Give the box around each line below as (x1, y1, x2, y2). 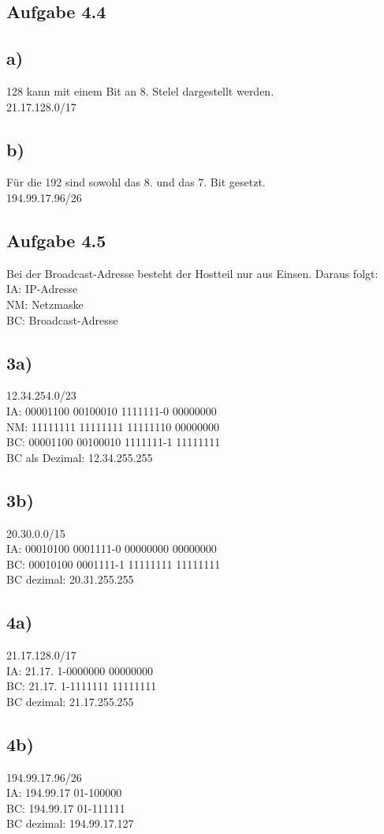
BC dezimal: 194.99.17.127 (6, 815, 134, 832)
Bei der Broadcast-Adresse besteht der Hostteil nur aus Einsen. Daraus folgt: (6, 265, 378, 281)
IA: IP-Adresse (6, 280, 78, 297)
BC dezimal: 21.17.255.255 (6, 693, 134, 709)
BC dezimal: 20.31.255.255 (6, 571, 134, 588)
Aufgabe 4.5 (6, 227, 106, 252)
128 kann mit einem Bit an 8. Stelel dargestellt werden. (6, 82, 274, 99)
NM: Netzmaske (6, 295, 84, 312)
